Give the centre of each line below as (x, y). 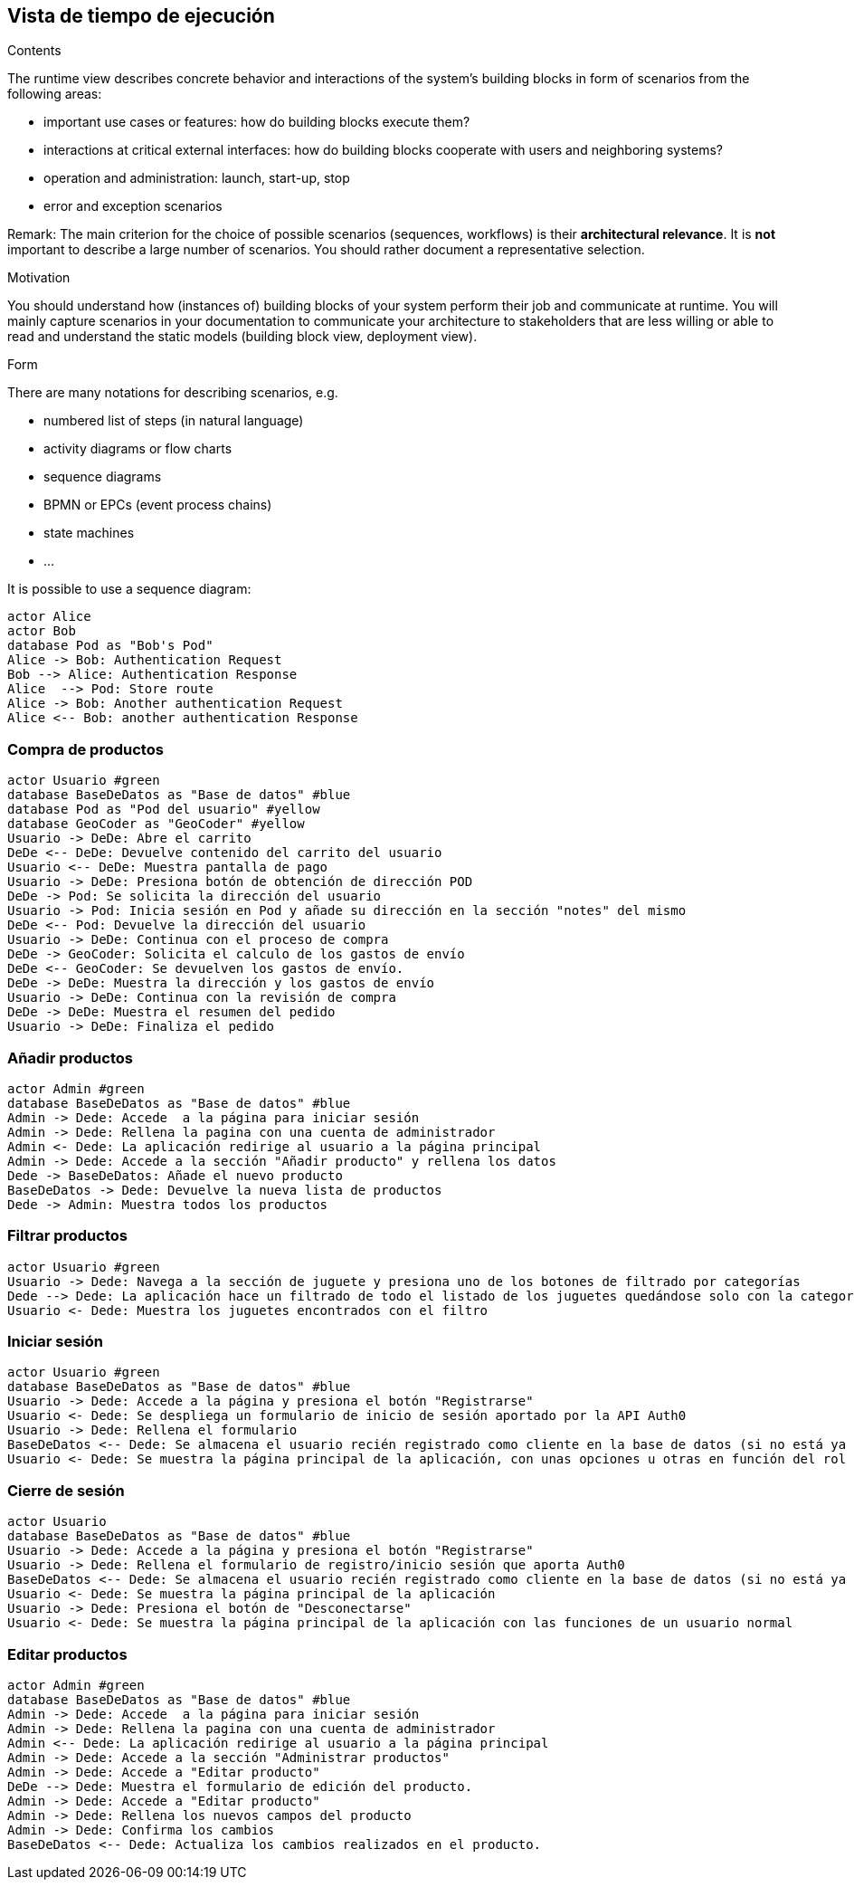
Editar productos (67, 1654)
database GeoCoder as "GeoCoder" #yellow (156, 824)
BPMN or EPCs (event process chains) (158, 505)
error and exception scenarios (133, 206)
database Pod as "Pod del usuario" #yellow (164, 810)
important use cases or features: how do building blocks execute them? (257, 122)
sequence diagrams (103, 477)
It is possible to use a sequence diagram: (129, 589)
